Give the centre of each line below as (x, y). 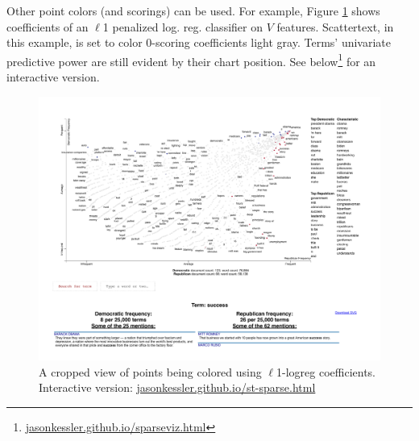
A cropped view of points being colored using (150, 371)
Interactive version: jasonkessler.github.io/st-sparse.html (177, 387)
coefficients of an (48, 26)
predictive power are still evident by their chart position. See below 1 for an (191, 60)
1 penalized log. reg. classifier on (183, 26)
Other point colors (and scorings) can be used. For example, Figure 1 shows (193, 10)
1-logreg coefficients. (326, 371)
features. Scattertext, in (335, 26)
